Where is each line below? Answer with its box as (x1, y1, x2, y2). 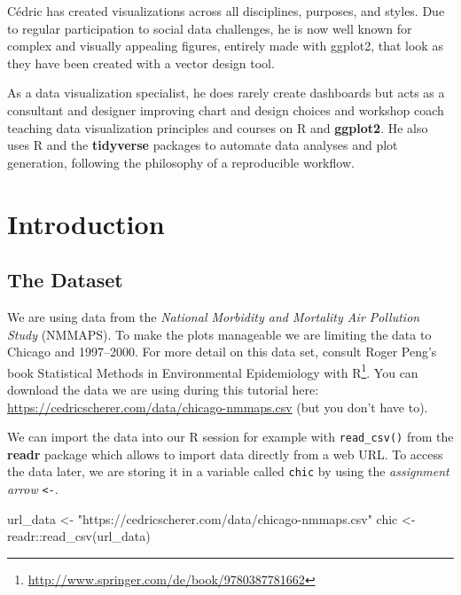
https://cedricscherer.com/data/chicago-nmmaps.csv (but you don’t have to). (7, 397, 428, 416)
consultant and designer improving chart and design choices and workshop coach (7, 100, 444, 119)
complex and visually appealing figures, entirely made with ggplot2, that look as (7, 36, 443, 55)
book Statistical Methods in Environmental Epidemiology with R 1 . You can (7, 360, 418, 381)
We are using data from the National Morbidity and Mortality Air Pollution (7, 307, 420, 325)
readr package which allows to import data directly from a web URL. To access (7, 444, 443, 463)
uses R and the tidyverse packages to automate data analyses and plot (7, 136, 398, 154)
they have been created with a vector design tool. (7, 53, 275, 72)
